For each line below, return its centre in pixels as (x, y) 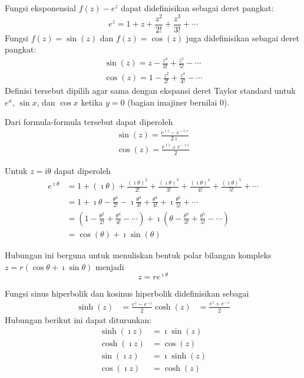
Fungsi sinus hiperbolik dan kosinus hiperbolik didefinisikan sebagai (127, 293)
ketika (92, 102)
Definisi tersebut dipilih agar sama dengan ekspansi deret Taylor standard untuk (150, 91)
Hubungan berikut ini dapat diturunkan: (78, 319)
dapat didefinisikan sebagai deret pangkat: (197, 8)
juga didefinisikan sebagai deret (242, 37)
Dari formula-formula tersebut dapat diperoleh (89, 122)
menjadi (110, 266)
